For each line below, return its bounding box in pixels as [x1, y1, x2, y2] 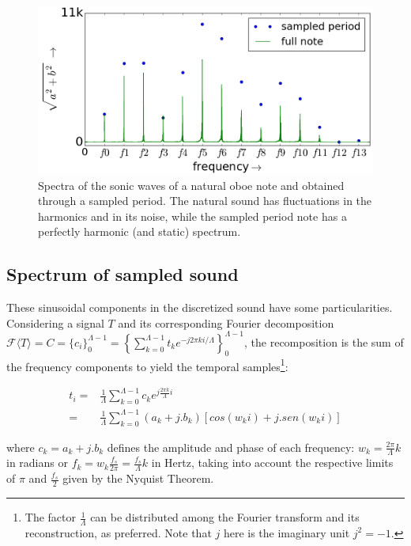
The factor [25, 509, 77, 525]
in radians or [6, 454, 68, 471]
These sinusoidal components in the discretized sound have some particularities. [6, 299, 393, 316]
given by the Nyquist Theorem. [62, 470, 214, 487]
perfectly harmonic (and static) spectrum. [38, 223, 241, 240]
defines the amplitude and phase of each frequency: [107, 438, 355, 455]
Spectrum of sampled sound [6, 262, 239, 286]
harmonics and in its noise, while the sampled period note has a [38, 207, 347, 224]
